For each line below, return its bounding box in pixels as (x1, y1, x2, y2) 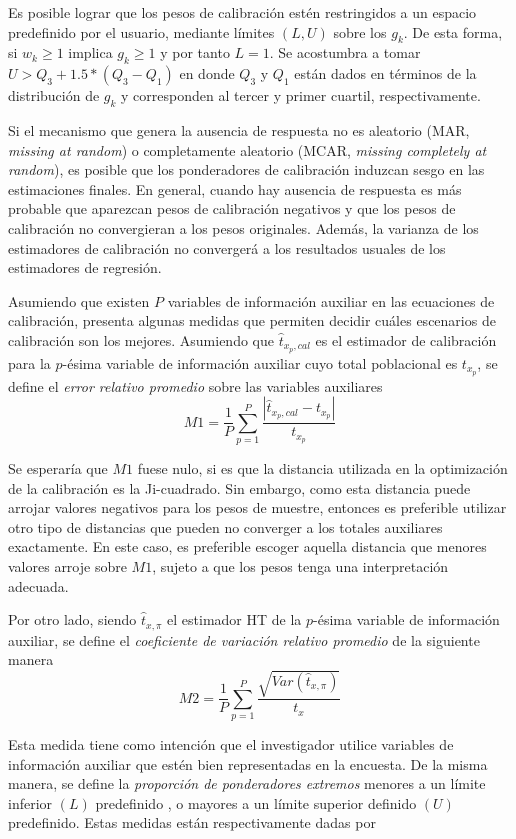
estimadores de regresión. (8, 257, 162, 278)
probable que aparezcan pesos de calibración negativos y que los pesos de (8, 198, 456, 219)
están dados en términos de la (294, 63, 477, 84)
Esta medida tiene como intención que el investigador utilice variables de (8, 734, 454, 755)
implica (68, 42, 113, 63)
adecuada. (8, 575, 69, 596)
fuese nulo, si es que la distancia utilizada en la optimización (137, 458, 508, 478)
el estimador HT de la (167, 609, 302, 630)
